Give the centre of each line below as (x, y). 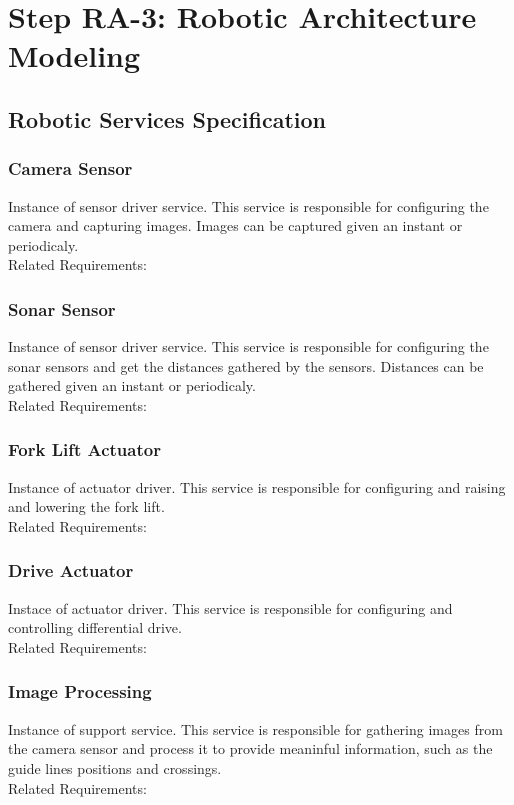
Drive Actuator (71, 570)
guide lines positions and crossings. (115, 767)
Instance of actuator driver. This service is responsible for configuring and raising (257, 486)
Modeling (74, 55)
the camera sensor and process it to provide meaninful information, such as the (250, 748)
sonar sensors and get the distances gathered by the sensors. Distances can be (246, 365)
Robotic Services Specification (167, 118)
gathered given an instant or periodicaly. (132, 385)
